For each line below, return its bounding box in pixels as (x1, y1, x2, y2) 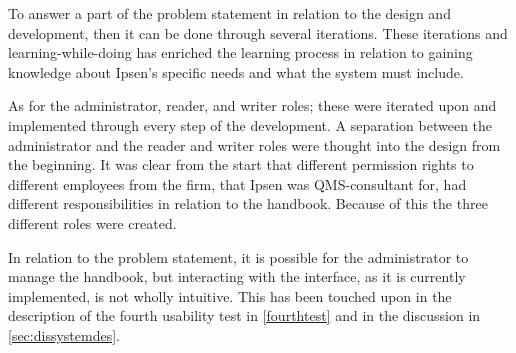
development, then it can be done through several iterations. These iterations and (8, 22, 508, 43)
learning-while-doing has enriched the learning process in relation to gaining (8, 42, 473, 63)
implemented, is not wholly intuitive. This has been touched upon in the (8, 285, 452, 306)
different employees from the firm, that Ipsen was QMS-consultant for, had (8, 173, 467, 194)
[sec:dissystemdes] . (8, 324, 120, 345)
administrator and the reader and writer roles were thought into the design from (8, 134, 501, 155)
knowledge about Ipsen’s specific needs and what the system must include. (8, 61, 464, 82)
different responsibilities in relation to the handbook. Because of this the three (8, 193, 488, 214)
